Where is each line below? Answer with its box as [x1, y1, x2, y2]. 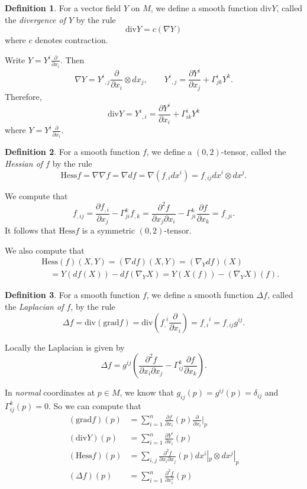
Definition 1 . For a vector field [5, 2, 121, 14]
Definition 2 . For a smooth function [5, 145, 140, 158]
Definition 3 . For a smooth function [5, 289, 140, 301]
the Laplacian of [5, 300, 64, 312]
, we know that [119, 386, 174, 399]
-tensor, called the [221, 145, 286, 158]
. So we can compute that [49, 399, 141, 412]
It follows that [5, 224, 56, 237]
